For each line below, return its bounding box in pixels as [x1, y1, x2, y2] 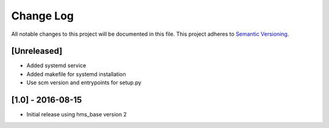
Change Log [11, 9, 74, 22]
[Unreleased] [11, 46, 63, 56]
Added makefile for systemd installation [26, 70, 126, 78]
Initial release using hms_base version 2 [26, 111, 127, 118]
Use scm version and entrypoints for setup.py [26, 79, 141, 86]
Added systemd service [26, 62, 87, 69]
